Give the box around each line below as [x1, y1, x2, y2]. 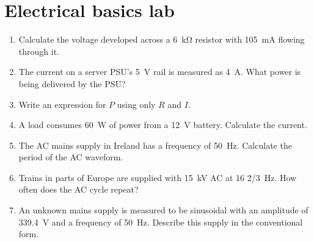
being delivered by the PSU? [18, 77, 126, 90]
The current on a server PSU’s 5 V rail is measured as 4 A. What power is [18, 65, 301, 78]
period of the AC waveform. [18, 151, 123, 163]
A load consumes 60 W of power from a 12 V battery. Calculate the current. [18, 118, 307, 131]
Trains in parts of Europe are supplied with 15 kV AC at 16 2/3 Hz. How [18, 171, 297, 183]
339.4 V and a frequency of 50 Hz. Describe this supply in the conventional [18, 215, 303, 228]
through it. [18, 44, 59, 57]
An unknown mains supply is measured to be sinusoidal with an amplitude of [18, 204, 309, 216]
